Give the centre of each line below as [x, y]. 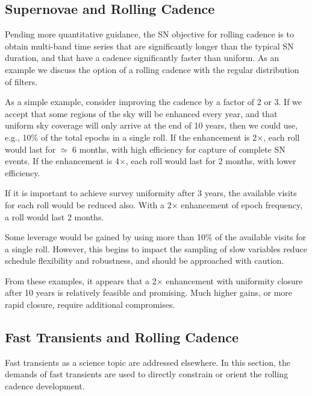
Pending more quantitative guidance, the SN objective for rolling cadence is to [149, 34]
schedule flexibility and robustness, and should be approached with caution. [145, 260]
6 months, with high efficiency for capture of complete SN [179, 149]
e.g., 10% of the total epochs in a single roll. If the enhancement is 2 [131, 137]
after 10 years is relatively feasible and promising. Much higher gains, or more [149, 292]
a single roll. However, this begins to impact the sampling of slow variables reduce [156, 248]
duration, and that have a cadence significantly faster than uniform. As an [142, 58]
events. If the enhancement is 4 [62, 161]
